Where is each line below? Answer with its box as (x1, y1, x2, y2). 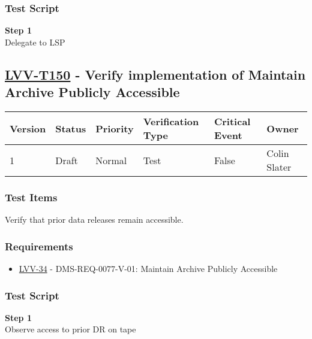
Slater (266, 160, 292, 174)
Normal (95, 153, 127, 167)
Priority (95, 121, 134, 135)
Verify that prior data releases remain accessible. (5, 213, 184, 226)
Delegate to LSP (5, 35, 65, 48)
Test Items (5, 189, 58, 204)
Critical (214, 114, 251, 128)
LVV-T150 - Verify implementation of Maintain (5, 65, 306, 83)
